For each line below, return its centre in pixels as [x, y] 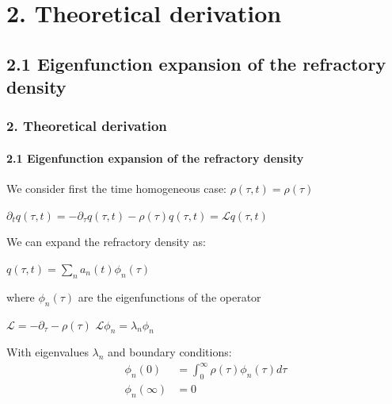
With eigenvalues [48, 352]
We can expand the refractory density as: [106, 242]
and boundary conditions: [170, 352]
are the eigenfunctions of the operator [169, 296]
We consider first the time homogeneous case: [117, 189]
